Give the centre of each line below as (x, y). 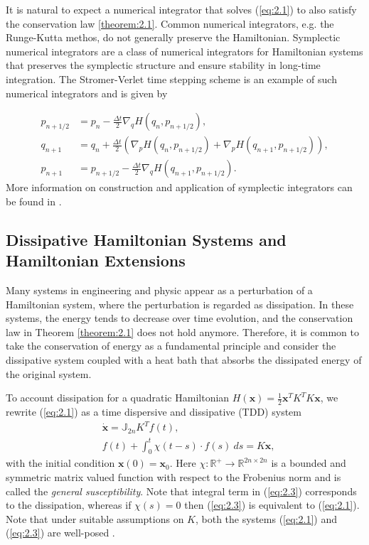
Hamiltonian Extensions (96, 260)
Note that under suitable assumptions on (95, 518)
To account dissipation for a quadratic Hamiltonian (118, 398)
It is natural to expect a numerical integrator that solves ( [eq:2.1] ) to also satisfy (181, 9)
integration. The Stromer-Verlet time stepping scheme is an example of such (171, 79)
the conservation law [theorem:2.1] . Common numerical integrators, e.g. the (170, 23)
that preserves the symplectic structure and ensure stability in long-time (163, 65)
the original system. (49, 373)
